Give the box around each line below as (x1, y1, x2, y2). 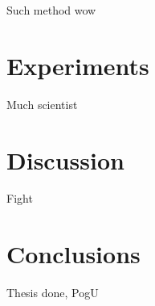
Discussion (6, 143, 124, 176)
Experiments (6, 48, 149, 82)
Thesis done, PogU (6, 284, 99, 301)
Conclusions (6, 237, 141, 270)
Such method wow (6, 2, 96, 18)
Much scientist (6, 95, 78, 112)
